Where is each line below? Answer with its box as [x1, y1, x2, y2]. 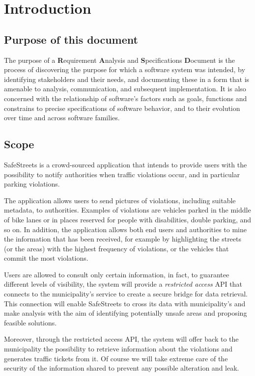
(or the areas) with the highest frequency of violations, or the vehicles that [4, 243, 229, 253]
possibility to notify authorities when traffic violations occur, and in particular [4, 169, 240, 179]
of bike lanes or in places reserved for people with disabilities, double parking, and [4, 214, 252, 224]
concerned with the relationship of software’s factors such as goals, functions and [4, 93, 247, 103]
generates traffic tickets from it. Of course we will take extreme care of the [4, 353, 228, 363]
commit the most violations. [4, 253, 88, 263]
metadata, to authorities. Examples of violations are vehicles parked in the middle [4, 205, 251, 215]
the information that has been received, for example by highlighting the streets [4, 234, 242, 244]
